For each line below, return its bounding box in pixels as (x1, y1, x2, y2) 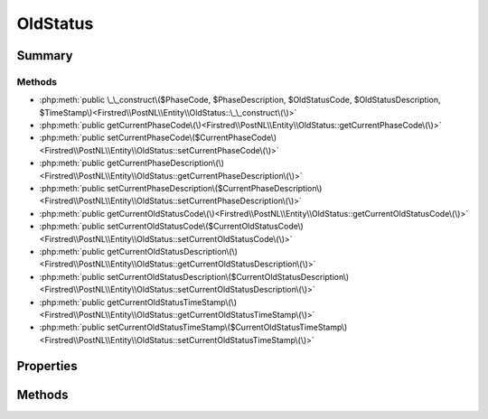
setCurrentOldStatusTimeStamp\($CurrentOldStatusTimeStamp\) (107, 321, 348, 333)
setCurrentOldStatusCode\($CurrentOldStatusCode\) (107, 221, 305, 232)
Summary (16, 48, 73, 63)
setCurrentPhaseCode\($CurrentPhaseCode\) (107, 132, 277, 144)
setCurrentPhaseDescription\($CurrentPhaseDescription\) (107, 183, 323, 194)
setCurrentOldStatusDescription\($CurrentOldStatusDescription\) (107, 271, 350, 282)
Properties (16, 358, 78, 374)
